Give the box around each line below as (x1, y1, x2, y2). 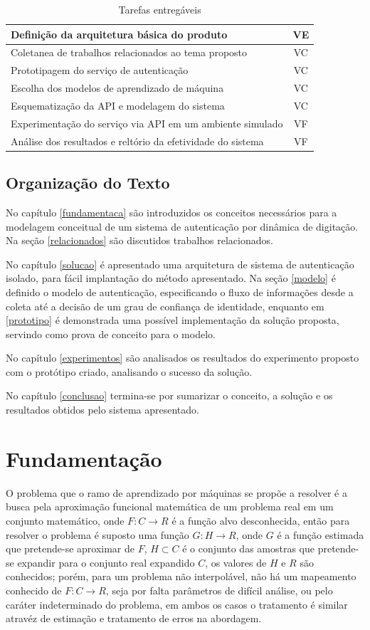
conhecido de (6, 582, 62, 597)
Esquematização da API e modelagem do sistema (11, 98, 225, 112)
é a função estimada (277, 527, 364, 542)
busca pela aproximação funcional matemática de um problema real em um (6, 499, 334, 514)
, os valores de (205, 555, 267, 569)
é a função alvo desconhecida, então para (171, 513, 350, 527)
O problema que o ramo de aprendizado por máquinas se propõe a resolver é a (6, 485, 347, 500)
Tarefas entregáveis (118, 2, 201, 16)
